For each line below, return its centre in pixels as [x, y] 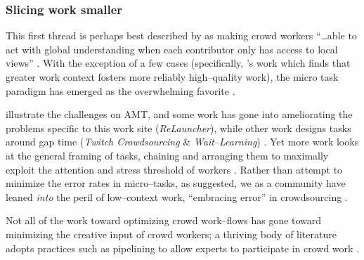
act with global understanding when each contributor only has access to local [172, 49]
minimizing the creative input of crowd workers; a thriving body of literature [171, 234]
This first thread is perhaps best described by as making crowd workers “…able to [181, 35]
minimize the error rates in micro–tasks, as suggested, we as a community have [176, 183]
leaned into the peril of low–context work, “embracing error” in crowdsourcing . [177, 196]
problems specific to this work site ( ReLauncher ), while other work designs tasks [178, 128]
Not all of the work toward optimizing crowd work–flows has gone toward [164, 220]
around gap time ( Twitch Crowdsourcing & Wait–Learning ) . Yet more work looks [182, 142]
